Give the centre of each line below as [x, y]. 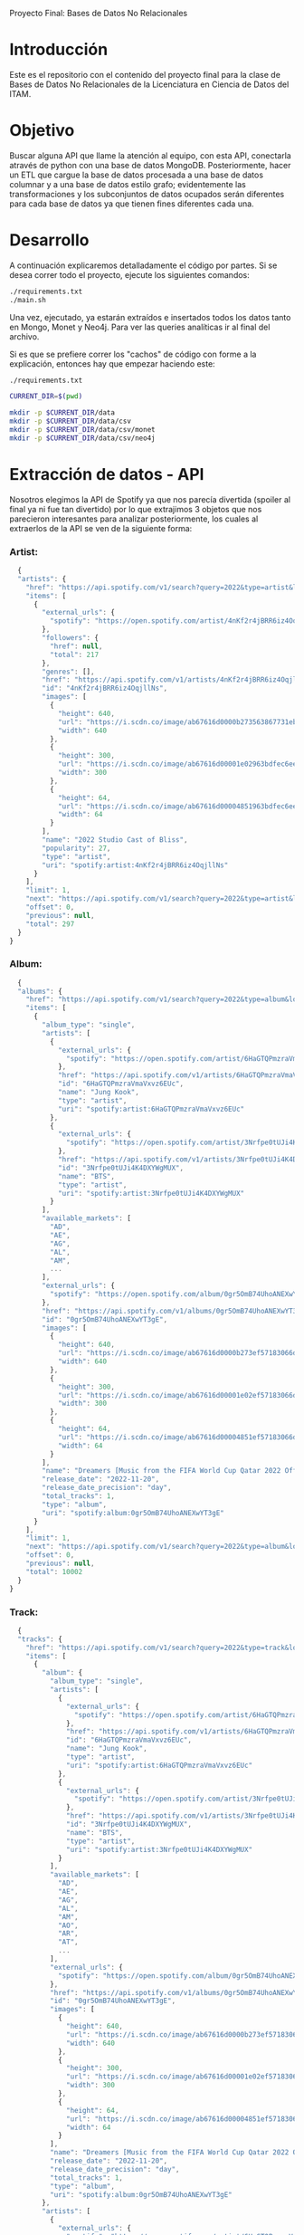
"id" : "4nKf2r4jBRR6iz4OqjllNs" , [105, 688]
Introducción [59, 50]
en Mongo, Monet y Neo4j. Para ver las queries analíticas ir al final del [140, 327]
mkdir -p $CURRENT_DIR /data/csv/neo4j [82, 438]
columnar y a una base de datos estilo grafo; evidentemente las [128, 184]
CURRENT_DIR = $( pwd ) [46, 396]
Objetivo [42, 131]
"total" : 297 [50, 924]
